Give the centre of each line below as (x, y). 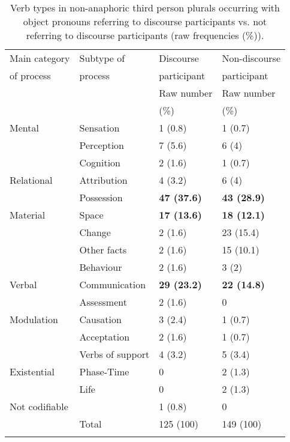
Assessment (103, 302)
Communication (113, 284)
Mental (24, 128)
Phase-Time (104, 371)
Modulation (34, 319)
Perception (102, 145)
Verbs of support (114, 354)
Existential (32, 371)
